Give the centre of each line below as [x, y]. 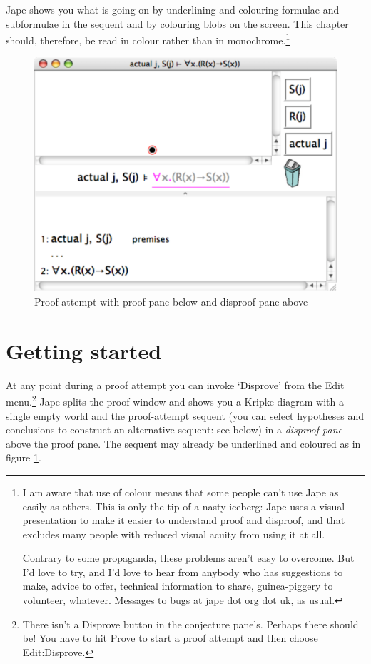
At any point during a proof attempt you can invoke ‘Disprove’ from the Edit [175, 384]
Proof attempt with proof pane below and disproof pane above [171, 301]
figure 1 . [24, 457]
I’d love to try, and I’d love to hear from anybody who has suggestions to [183, 572]
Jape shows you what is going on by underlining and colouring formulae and [173, 9]
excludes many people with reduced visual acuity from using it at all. [174, 534]
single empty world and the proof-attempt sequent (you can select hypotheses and [185, 415]
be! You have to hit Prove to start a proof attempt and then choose [170, 638]
